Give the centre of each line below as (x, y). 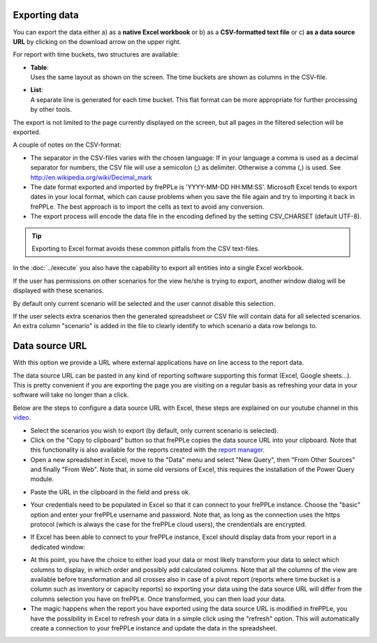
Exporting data (46, 15)
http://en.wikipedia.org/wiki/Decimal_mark (91, 177)
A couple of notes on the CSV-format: (67, 145)
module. (42, 479)
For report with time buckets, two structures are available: (96, 54)
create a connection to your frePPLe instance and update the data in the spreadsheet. (154, 628)
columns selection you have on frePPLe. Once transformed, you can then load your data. (158, 599)
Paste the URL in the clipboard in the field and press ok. (110, 492)
